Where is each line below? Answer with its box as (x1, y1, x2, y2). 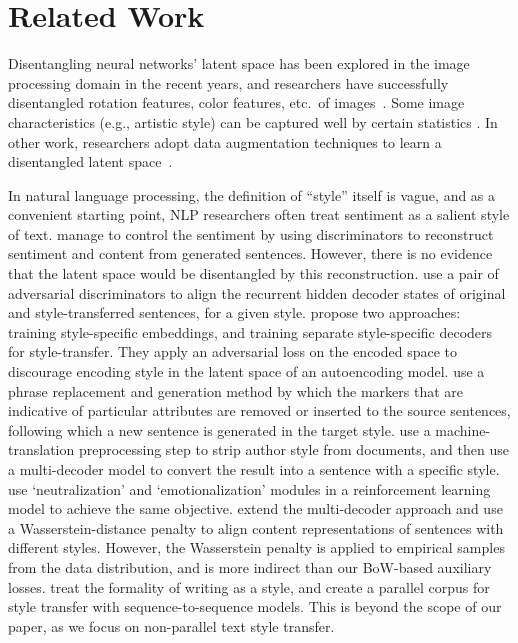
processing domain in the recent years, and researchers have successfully (8, 72, 449, 93)
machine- (435, 419, 491, 440)
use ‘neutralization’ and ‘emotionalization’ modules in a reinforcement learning (8, 478, 491, 499)
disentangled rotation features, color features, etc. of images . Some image (8, 92, 465, 113)
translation (8, 439, 75, 460)
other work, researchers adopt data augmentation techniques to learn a (8, 131, 442, 152)
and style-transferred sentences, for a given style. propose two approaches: (8, 302, 461, 323)
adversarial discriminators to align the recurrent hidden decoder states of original (8, 282, 506, 303)
